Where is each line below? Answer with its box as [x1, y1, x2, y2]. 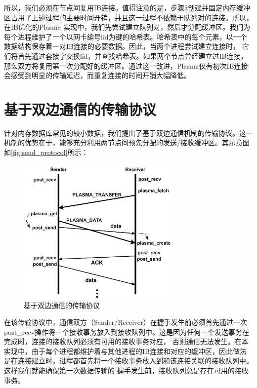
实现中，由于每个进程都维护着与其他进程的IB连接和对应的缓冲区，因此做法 [4, 346, 247, 356]
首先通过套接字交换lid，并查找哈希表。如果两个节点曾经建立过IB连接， [17, 50, 248, 61]
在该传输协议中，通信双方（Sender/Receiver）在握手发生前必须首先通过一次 [4, 317, 247, 327]
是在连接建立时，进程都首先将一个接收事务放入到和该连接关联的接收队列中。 [4, 355, 253, 366]
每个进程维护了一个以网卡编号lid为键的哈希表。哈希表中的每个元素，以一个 [4, 31, 247, 41]
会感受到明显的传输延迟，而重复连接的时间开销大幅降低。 [4, 70, 191, 80]
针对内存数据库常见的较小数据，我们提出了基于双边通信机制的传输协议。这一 [4, 127, 253, 138]
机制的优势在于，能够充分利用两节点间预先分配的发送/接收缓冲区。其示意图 [4, 137, 250, 148]
